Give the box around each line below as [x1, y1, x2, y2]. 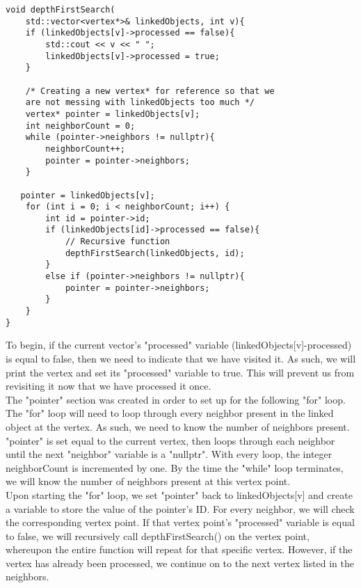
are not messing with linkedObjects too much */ [25, 97, 255, 108]
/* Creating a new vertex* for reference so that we [25, 86, 275, 96]
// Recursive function [65, 237, 170, 247]
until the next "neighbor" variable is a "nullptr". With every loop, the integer [6, 447, 332, 461]
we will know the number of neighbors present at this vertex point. [6, 474, 291, 488]
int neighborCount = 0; [25, 120, 136, 131]
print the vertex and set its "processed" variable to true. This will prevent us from [6, 365, 355, 379]
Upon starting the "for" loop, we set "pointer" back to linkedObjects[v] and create [6, 487, 353, 502]
